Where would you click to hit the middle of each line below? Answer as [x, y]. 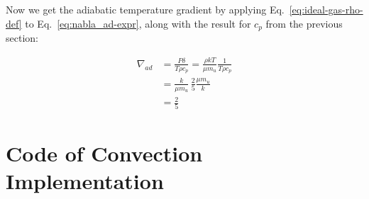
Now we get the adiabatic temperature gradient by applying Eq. [145, 9]
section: [22, 38]
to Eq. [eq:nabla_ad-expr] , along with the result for [138, 23]
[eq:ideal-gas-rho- [326, 9]
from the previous [304, 23]
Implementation [85, 180]
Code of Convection [104, 153]
